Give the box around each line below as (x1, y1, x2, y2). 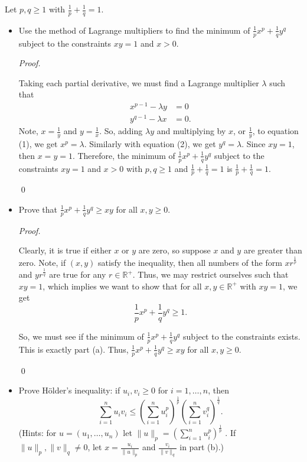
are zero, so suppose (138, 244, 211, 256)
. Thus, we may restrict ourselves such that (132, 268, 289, 280)
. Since (241, 138, 266, 150)
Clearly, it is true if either (18, 244, 112, 256)
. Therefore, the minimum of (72, 149, 175, 161)
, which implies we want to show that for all (43, 279, 202, 292)
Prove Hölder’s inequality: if (18, 384, 120, 396)
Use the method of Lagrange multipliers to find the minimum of (18, 24, 250, 36)
